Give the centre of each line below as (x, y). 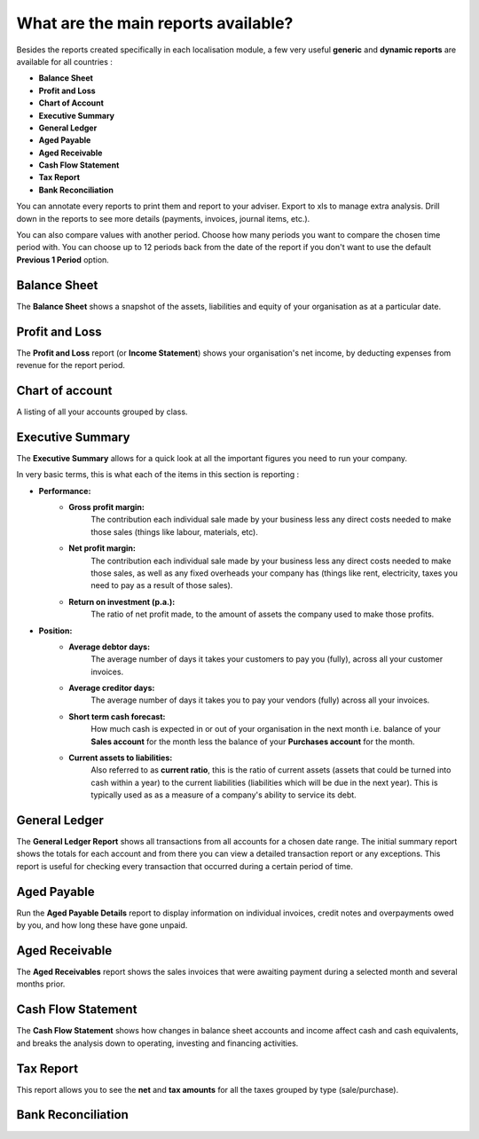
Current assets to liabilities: (121, 758)
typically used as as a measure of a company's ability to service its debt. (224, 795)
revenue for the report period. (71, 365)
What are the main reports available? (155, 23)
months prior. (41, 984)
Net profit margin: (102, 548)
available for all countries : (64, 61)
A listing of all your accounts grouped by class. (102, 412)
